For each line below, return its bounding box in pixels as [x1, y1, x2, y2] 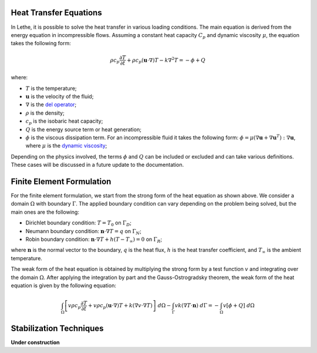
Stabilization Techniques [11, 323, 104, 333]
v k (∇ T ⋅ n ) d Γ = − [174, 302, 220, 309]
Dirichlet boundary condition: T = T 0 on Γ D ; [25, 219, 131, 228]
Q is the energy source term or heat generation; [25, 126, 142, 133]
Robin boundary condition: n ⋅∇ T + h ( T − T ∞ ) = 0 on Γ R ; [25, 236, 163, 244]
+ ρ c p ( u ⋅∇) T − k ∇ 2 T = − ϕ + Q [126, 56, 205, 65]
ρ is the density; [25, 109, 65, 116]
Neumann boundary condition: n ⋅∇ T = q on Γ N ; [25, 227, 141, 236]
